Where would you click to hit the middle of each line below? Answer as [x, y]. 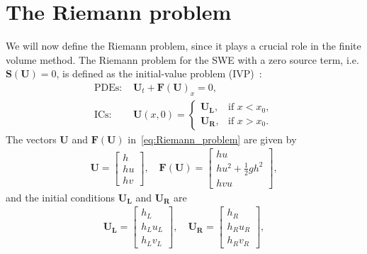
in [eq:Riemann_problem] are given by [212, 139]
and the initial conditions [61, 197]
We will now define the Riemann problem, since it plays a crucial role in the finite [183, 46]
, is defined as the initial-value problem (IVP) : [159, 73]
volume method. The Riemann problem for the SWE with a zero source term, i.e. [182, 59]
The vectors [31, 139]
